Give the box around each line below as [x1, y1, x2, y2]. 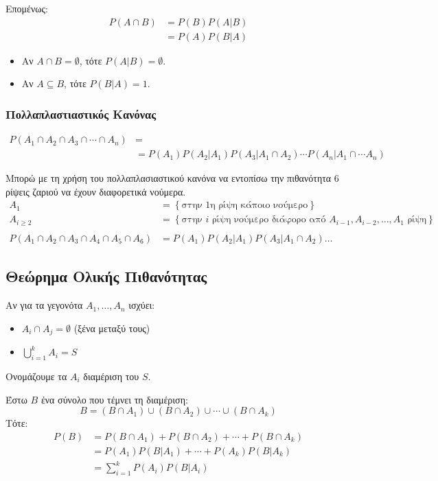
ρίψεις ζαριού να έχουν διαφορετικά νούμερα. [5, 184, 186, 198]
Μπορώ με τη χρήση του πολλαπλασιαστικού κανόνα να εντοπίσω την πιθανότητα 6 [5, 171, 339, 185]
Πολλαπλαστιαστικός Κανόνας [5, 105, 157, 122]
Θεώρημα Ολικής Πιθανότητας [5, 266, 207, 287]
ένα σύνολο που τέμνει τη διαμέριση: [41, 392, 188, 406]
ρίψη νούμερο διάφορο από [211, 215, 326, 225]
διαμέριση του [83, 368, 139, 383]
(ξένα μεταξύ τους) [73, 320, 150, 335]
